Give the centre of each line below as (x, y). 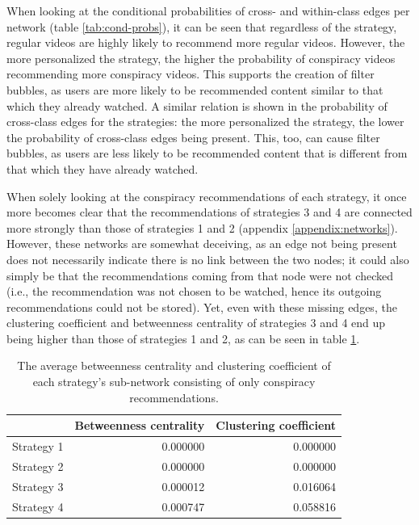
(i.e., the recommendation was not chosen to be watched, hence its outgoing (194, 291)
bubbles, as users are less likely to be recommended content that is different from (207, 153)
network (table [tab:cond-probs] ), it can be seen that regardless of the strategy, (202, 26)
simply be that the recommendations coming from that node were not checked (200, 275)
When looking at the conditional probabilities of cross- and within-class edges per (208, 10)
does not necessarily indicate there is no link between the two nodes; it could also (208, 259)
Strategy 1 (38, 446)
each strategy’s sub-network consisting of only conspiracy (174, 382)
